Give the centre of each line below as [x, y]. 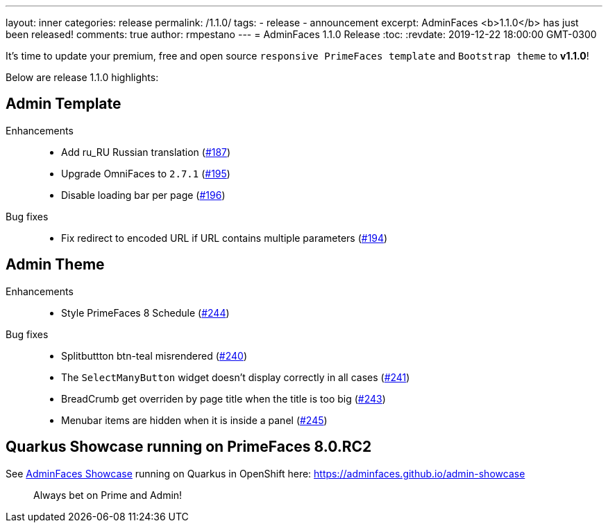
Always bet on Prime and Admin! [108, 495]
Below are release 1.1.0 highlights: [82, 77]
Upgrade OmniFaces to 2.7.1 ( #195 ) [146, 173]
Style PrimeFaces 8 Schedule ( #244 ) [145, 313]
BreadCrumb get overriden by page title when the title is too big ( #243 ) [223, 398]
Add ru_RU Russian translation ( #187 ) [146, 152]
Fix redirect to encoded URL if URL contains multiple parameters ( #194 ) [225, 238]
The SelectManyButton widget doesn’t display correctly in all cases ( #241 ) [236, 377]
